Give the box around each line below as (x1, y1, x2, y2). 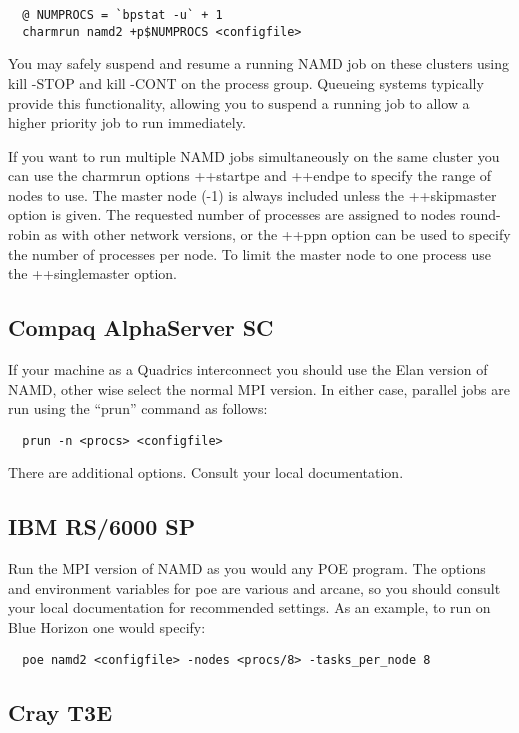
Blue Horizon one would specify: (8, 617, 206, 638)
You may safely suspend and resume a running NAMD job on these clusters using (8, 53, 510, 74)
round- (460, 204, 501, 225)
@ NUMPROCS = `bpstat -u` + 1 (22, 8, 223, 22)
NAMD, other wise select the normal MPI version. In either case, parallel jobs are (8, 378, 510, 399)
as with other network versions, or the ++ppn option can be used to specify (44, 224, 511, 245)
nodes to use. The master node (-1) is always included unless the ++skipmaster (8, 184, 497, 205)
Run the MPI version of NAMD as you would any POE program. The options (8, 558, 486, 579)
